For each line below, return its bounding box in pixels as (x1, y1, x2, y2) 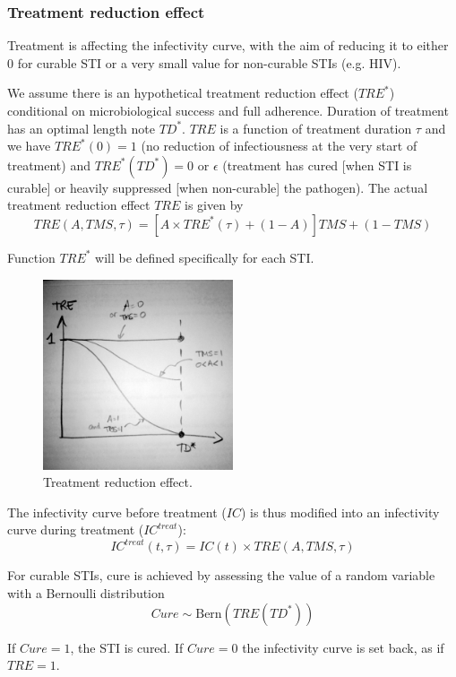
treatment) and (7, 155, 90, 174)
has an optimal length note (7, 118, 155, 137)
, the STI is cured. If (70, 638, 184, 656)
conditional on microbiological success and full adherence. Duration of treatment (7, 101, 449, 119)
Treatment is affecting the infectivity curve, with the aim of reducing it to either (7, 36, 449, 55)
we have (7, 136, 51, 155)
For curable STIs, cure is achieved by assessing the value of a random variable (7, 566, 435, 585)
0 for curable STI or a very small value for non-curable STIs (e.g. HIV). (7, 53, 401, 72)
